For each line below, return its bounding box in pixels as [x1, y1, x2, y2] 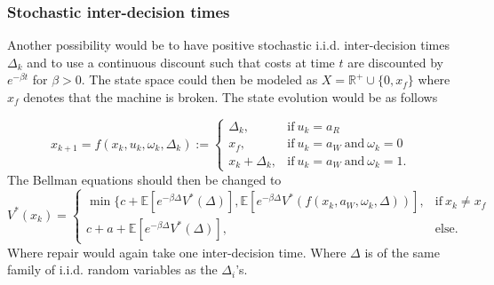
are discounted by [347, 52, 444, 71]
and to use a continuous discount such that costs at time [27, 52, 335, 71]
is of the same [364, 242, 440, 261]
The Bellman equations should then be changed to [7, 170, 282, 188]
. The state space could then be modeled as [81, 70, 318, 89]
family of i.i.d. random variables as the [7, 260, 218, 279]
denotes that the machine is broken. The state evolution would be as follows [23, 88, 438, 106]
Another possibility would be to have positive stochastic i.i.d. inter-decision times [7, 36, 450, 54]
